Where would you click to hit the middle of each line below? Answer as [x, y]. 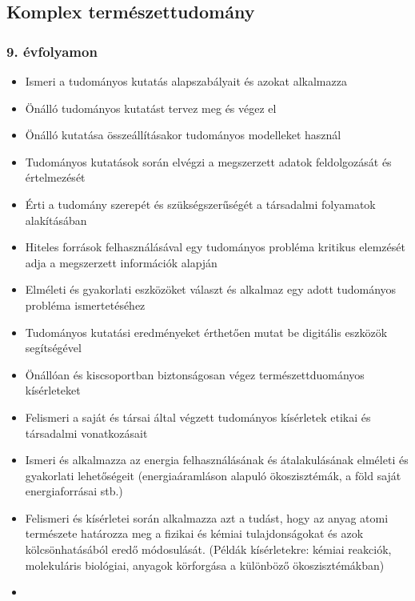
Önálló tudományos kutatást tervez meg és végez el [151, 108]
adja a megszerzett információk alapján [121, 262]
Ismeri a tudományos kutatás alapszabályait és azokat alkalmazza [186, 81]
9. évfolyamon [52, 51]
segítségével [53, 348]
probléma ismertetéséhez [85, 305]
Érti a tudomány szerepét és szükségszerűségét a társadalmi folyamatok [200, 204]
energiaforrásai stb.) [74, 491]
